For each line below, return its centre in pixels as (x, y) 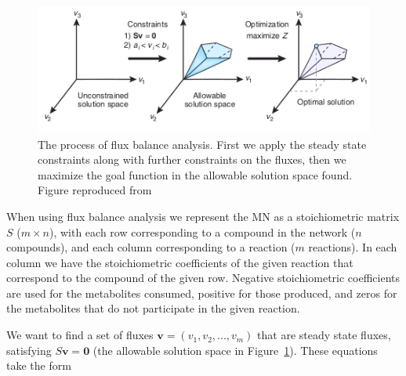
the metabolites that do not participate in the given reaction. (153, 308)
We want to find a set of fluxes (80, 335)
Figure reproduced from (95, 190)
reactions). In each (353, 247)
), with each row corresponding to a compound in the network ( (202, 231)
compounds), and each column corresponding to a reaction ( (151, 247)
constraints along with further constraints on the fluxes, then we (192, 159)
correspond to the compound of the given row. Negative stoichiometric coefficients (203, 278)
